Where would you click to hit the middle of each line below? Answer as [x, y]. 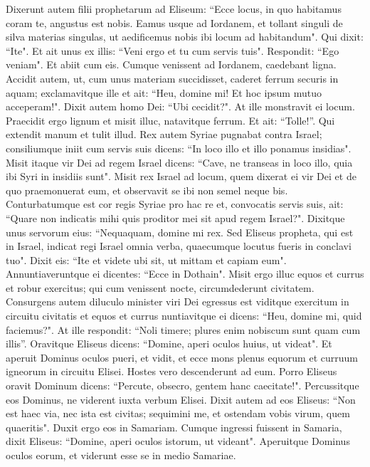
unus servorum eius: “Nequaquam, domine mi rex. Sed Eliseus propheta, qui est [180, 232]
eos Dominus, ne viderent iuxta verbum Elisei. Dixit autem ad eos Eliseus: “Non [181, 399]
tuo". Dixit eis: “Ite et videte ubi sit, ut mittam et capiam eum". [146, 259]
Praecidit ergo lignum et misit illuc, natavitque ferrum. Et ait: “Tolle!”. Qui [170, 120]
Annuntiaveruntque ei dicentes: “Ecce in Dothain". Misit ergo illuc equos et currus [185, 274]
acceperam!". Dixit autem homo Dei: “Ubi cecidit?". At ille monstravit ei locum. [180, 106]
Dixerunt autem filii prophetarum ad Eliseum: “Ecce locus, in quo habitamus [174, 9]
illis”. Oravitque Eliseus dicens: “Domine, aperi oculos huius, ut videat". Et [169, 343]
